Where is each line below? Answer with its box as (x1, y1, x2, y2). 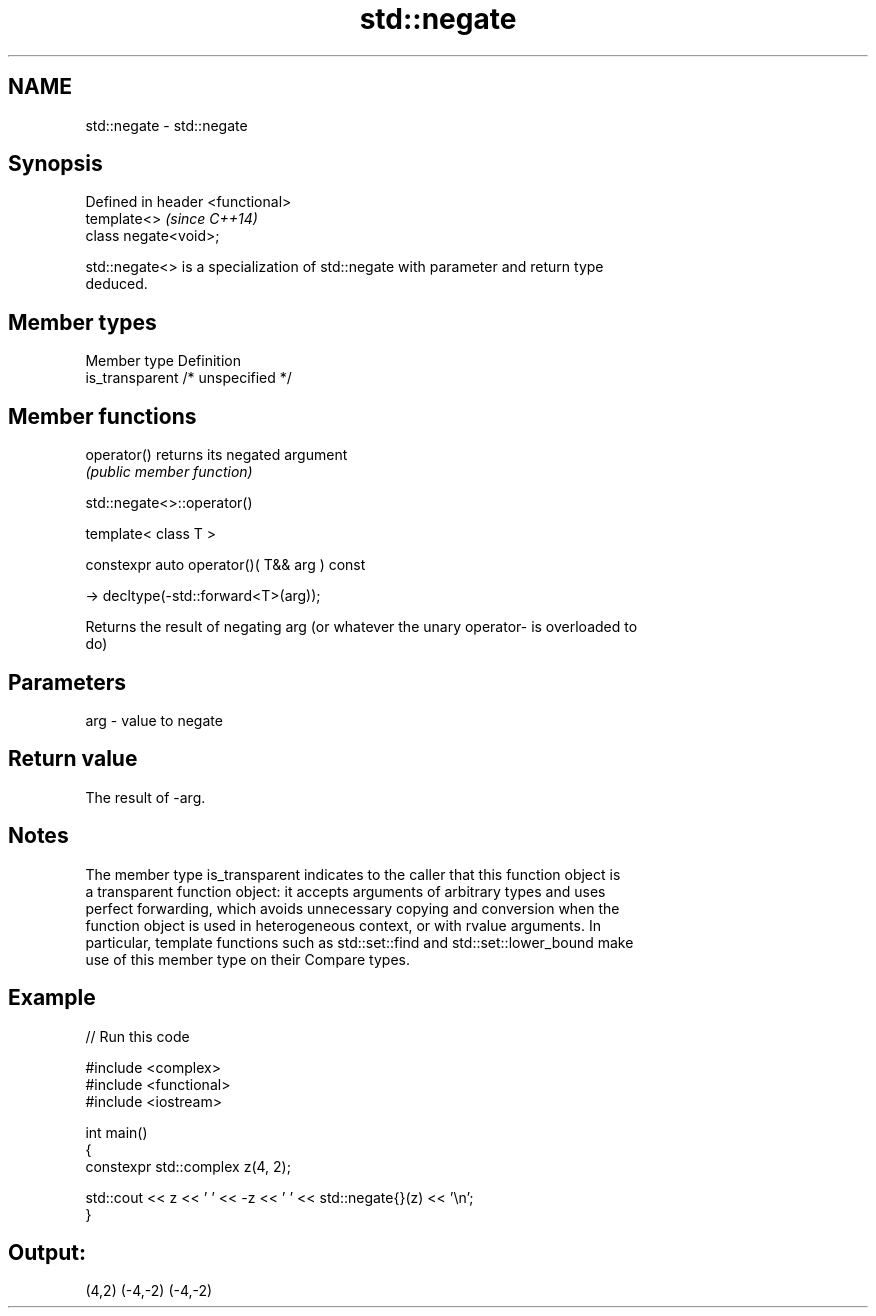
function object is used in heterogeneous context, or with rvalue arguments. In (85, 916, 601, 934)
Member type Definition (85, 352, 241, 370)
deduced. (85, 275, 148, 293)
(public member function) (85, 463, 253, 481)
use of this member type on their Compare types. (85, 950, 410, 968)
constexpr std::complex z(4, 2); (85, 1157, 291, 1175)
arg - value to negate (85, 711, 223, 729)
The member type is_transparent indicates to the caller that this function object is (85, 865, 621, 883)
